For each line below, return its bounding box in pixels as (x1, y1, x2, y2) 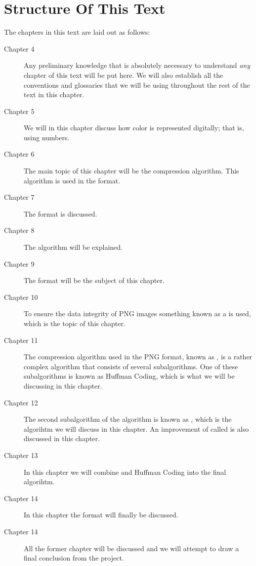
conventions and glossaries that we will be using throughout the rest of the (24, 79, 250, 90)
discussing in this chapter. (24, 380, 102, 391)
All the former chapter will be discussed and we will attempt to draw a (24, 543, 239, 553)
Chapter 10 (4, 291, 38, 302)
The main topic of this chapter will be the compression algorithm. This (24, 166, 239, 176)
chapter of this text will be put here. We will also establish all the (24, 69, 223, 80)
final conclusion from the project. (24, 553, 124, 563)
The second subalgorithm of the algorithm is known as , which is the (24, 414, 232, 424)
